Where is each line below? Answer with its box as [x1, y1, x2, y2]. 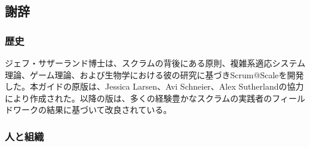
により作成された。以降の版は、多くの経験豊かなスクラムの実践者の [5, 91, 272, 104]
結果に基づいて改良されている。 [46, 103, 172, 116]
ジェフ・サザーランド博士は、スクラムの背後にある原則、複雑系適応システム [5, 57, 306, 69]
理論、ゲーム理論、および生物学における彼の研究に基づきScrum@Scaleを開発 [5, 68, 304, 81]
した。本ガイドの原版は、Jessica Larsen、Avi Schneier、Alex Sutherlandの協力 [5, 80, 304, 93]
